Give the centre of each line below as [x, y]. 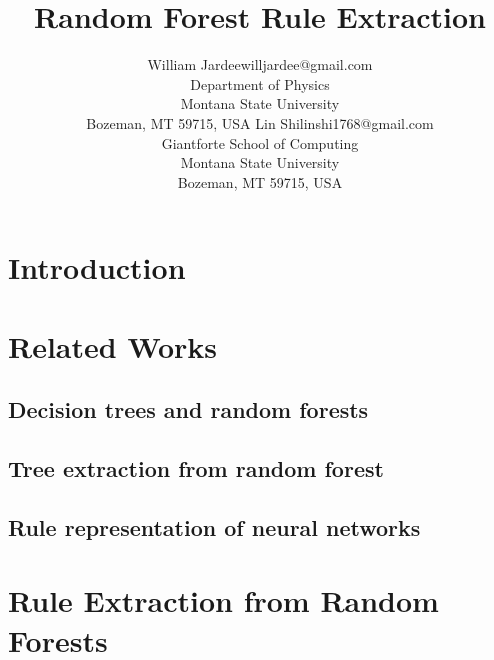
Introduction [97, 267]
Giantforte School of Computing [260, 142]
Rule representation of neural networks [214, 526]
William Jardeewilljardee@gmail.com [260, 64]
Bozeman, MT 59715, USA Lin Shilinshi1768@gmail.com [260, 122]
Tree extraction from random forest [196, 468]
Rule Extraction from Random [223, 600]
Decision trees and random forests [188, 409]
